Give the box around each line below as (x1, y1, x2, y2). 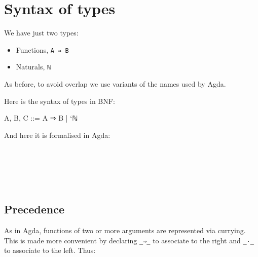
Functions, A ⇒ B (16, 44, 69, 55)
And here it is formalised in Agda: (4, 129, 110, 140)
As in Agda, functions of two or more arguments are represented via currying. (4, 225, 246, 235)
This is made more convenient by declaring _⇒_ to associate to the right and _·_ (4, 235, 254, 245)
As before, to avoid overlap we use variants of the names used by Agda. (4, 79, 226, 89)
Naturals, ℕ (16, 61, 51, 72)
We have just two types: (4, 27, 79, 38)
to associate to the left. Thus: (4, 245, 96, 255)
